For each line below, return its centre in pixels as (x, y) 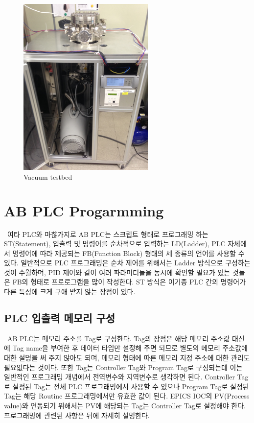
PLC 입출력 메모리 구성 (60, 318)
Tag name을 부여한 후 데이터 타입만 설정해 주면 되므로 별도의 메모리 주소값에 (130, 348)
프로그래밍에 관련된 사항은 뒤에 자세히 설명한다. (77, 415)
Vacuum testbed (48, 176)
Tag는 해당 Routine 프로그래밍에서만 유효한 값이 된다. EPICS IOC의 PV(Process (127, 396)
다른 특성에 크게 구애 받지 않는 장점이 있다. (70, 292)
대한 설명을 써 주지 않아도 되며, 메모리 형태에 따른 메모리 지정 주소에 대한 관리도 (127, 358)
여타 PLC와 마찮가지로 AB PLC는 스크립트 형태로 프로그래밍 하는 (108, 234)
